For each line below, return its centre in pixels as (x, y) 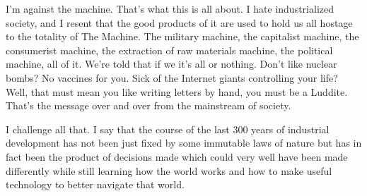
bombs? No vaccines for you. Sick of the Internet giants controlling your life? (172, 77)
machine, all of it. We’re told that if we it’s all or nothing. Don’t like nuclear (171, 64)
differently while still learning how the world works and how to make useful (169, 170)
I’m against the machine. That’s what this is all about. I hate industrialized (170, 8)
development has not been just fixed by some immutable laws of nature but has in (184, 143)
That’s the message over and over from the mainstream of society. (148, 105)
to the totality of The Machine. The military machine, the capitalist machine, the (182, 36)
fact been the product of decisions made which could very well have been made (177, 156)
